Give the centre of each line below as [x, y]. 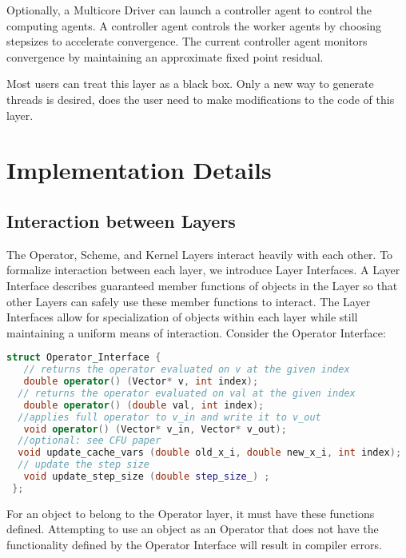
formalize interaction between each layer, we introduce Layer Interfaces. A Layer [203, 270]
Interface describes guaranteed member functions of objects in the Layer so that [202, 285]
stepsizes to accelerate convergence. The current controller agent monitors [187, 41]
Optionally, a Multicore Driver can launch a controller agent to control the [189, 10]
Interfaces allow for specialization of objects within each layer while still [182, 317]
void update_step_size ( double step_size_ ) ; [147, 477]
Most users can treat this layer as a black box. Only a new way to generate [190, 84]
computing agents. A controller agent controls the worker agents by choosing [194, 25]
